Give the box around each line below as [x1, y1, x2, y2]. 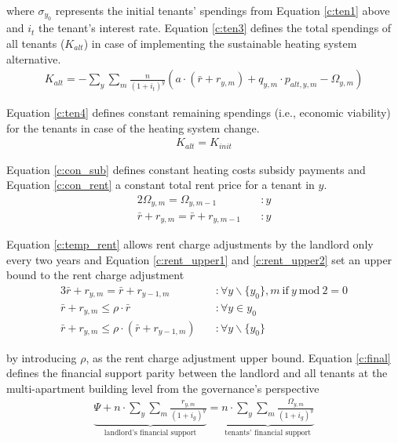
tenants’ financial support [225, 428, 312, 437]
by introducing [6, 349, 77, 365]
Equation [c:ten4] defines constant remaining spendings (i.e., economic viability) [6, 104, 391, 121]
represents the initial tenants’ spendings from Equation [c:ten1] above [55, 2, 390, 18]
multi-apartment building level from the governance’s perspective [6, 379, 319, 396]
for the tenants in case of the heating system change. [6, 119, 260, 136]
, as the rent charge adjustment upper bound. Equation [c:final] [86, 349, 391, 365]
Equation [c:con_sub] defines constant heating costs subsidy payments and [6, 161, 366, 177]
